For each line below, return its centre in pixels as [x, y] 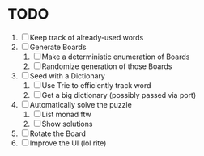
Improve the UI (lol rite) [68, 143]
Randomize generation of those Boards [107, 66]
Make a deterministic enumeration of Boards [116, 57]
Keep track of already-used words [87, 37]
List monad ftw [67, 114]
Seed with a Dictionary [68, 76]
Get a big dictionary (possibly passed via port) [119, 95]
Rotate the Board [58, 133]
